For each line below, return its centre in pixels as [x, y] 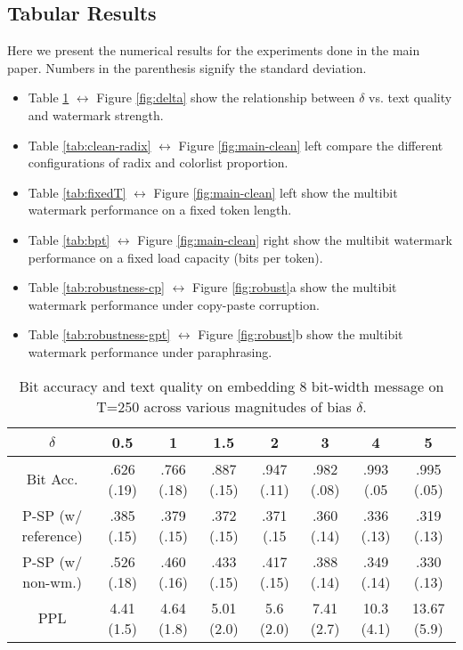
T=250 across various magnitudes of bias [224, 406]
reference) [52, 535]
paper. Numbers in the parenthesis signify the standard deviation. [187, 67]
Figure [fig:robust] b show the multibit [301, 334]
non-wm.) [52, 581]
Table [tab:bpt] [69, 239]
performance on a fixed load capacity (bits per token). [175, 257]
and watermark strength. [96, 114]
